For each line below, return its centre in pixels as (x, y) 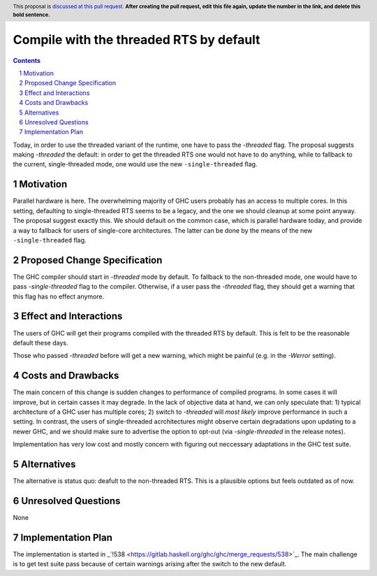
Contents (27, 60)
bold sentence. (31, 15)
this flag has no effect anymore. (59, 296)
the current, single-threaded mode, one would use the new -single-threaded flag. (135, 164)
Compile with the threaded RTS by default (137, 39)
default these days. (40, 343)
